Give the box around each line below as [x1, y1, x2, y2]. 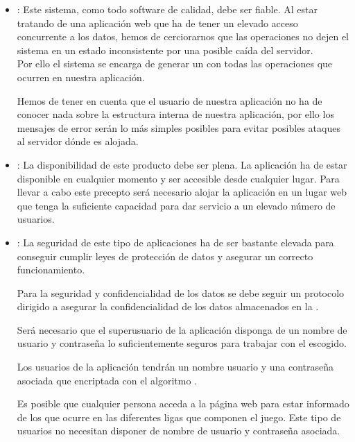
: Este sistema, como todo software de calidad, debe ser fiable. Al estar [17, 2, 318, 16]
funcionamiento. [17, 262, 85, 277]
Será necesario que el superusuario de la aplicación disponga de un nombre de [17, 322, 347, 337]
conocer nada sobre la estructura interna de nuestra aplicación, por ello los [17, 107, 334, 121]
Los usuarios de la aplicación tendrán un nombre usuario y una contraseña [17, 359, 334, 374]
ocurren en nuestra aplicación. [17, 69, 145, 84]
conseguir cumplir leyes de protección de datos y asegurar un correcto [17, 248, 313, 263]
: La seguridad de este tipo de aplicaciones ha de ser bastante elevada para [17, 235, 334, 249]
